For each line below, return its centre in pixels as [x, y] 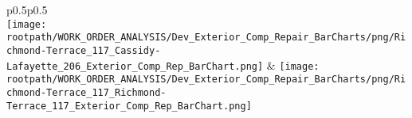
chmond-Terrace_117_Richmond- [86, 92]
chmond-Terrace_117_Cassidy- [84, 50]
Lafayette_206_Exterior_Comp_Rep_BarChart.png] [135, 66]
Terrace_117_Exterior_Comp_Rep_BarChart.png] [129, 106]
